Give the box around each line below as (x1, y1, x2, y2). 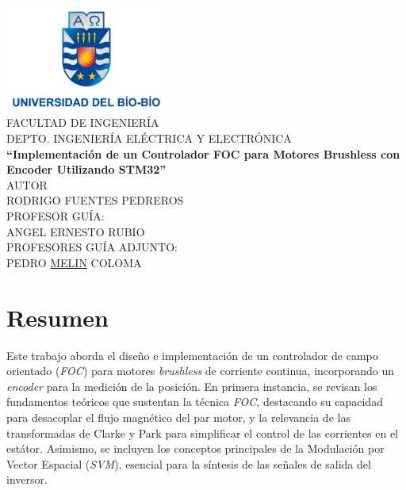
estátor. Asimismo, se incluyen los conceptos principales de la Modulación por (6, 440, 385, 457)
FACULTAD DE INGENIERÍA (6, 114, 159, 131)
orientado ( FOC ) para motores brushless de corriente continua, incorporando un (6, 362, 395, 379)
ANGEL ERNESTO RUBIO (6, 223, 145, 239)
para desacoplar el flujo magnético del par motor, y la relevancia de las (6, 408, 350, 425)
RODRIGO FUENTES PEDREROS (6, 192, 184, 209)
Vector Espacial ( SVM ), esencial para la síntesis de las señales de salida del (6, 455, 371, 472)
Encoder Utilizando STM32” (6, 161, 167, 178)
